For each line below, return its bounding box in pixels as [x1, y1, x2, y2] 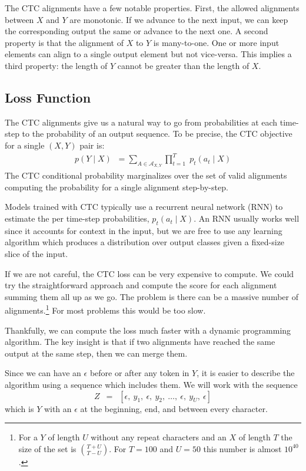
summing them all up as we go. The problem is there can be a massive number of [5, 290, 298, 302]
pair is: [79, 139, 105, 151]
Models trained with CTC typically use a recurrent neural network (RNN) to [5, 200, 283, 213]
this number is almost [203, 442, 282, 454]
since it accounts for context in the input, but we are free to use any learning [5, 224, 282, 236]
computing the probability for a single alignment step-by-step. [5, 180, 228, 193]
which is [5, 402, 34, 414]
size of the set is [18, 442, 76, 454]
